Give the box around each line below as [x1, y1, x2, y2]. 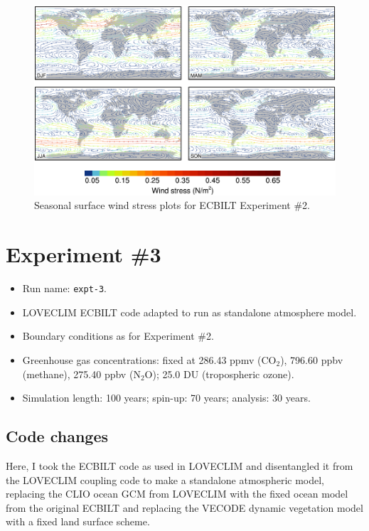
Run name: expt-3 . [22, 281, 107, 296]
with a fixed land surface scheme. [6, 514, 150, 529]
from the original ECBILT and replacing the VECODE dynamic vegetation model [6, 500, 363, 515]
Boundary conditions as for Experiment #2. [22, 328, 214, 343]
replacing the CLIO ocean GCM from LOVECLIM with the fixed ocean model [6, 486, 348, 501]
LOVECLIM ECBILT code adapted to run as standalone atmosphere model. [22, 304, 357, 319]
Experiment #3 [6, 240, 161, 269]
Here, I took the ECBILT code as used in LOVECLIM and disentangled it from [6, 458, 353, 473]
